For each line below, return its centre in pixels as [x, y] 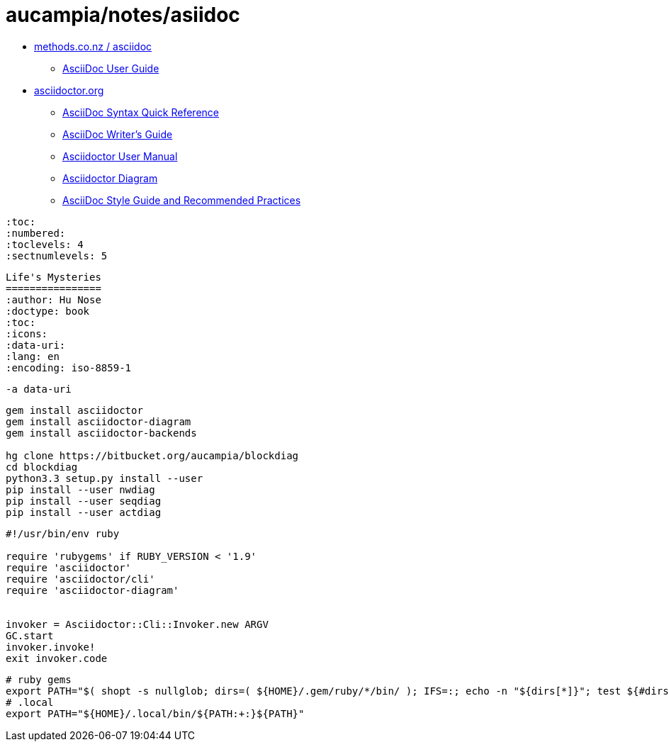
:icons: [27, 333]
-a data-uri [39, 389]
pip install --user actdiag [84, 512]
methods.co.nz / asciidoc [93, 46]
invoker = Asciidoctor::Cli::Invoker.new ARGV [137, 624]
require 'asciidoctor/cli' [80, 579]
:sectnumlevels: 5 [57, 255]
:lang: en [33, 356]
